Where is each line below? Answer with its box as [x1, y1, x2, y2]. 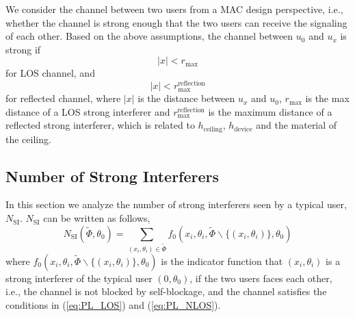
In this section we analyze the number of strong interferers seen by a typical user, [5, 197, 347, 212]
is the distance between [137, 91, 235, 105]
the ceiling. [5, 131, 51, 146]
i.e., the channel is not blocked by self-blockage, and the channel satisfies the [5, 284, 327, 299]
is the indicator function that [161, 253, 283, 268]
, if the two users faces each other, [189, 270, 332, 285]
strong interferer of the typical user [5, 270, 153, 285]
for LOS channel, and [5, 66, 95, 80]
